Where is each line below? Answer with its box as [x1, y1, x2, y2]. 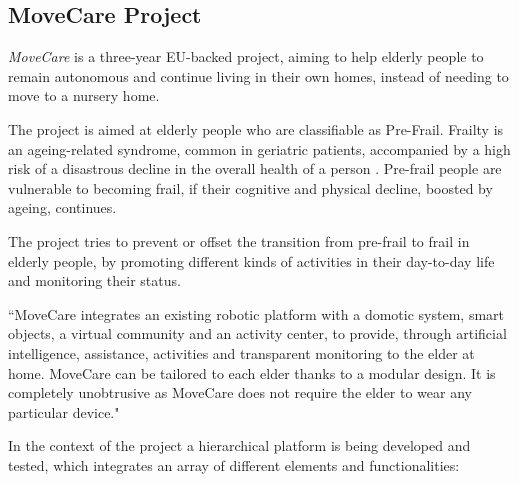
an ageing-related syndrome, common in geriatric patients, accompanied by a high [8, 138, 511, 159]
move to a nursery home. [8, 85, 160, 106]
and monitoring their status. [8, 270, 181, 291]
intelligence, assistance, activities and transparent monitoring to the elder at [8, 342, 475, 363]
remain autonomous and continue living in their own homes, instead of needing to [8, 65, 509, 86]
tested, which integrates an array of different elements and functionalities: [8, 454, 460, 475]
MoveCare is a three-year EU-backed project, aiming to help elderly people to [8, 46, 484, 67]
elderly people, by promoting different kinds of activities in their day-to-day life [8, 250, 495, 271]
